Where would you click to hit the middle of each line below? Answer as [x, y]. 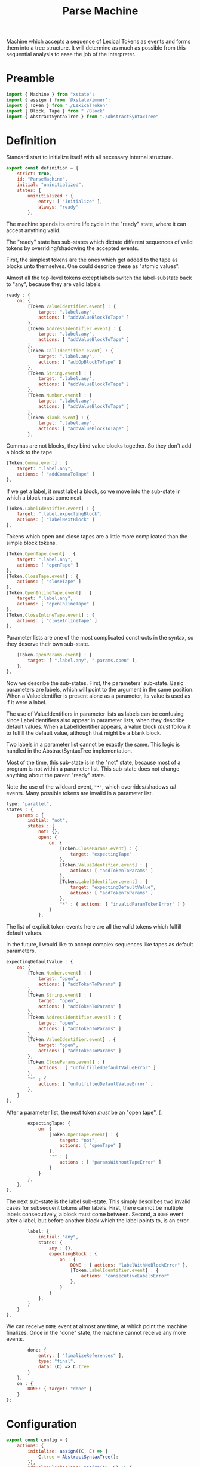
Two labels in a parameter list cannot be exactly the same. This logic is [93, 744]
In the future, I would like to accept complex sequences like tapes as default [100, 945]
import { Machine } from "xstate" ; [50, 95]
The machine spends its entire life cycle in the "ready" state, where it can [96, 224]
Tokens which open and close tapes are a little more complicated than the [97, 537]
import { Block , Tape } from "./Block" [56, 111]
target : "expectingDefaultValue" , [113, 887]
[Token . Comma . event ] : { [37, 463]
